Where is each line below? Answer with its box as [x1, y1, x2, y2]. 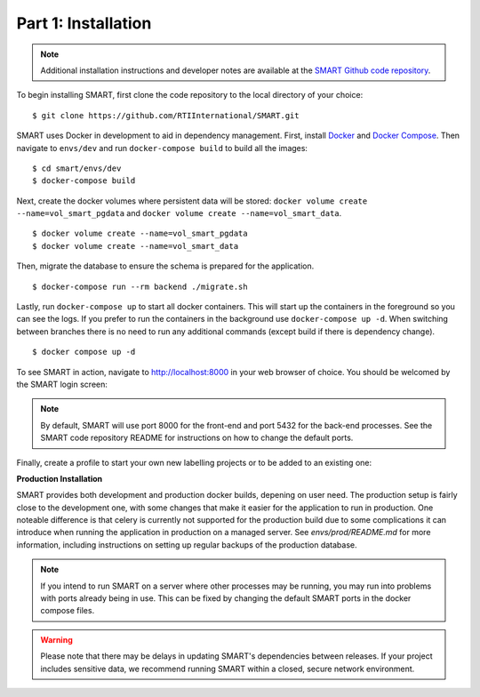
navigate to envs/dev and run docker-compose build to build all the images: [16, 142, 308, 153]
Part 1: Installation [16, 13, 152, 33]
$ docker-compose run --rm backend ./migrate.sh [32, 281, 248, 292]
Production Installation [16, 473, 103, 484]
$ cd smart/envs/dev [32, 163, 122, 173]
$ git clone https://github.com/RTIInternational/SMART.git [32, 110, 300, 120]
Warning [40, 634, 73, 645]
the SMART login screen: [16, 379, 108, 389]
